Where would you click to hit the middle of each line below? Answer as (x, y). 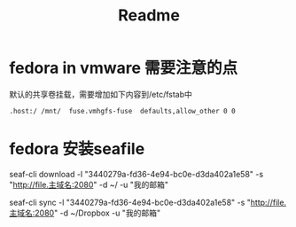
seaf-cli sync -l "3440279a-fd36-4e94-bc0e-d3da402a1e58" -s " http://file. (148, 202)
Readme (149, 16)
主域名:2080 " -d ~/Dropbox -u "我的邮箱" (85, 213)
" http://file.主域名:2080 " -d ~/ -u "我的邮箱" (89, 184)
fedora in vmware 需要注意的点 (123, 68)
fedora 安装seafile (77, 149)
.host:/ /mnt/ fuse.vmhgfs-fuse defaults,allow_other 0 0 (123, 111)
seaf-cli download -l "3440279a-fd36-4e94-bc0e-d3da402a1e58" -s (136, 174)
